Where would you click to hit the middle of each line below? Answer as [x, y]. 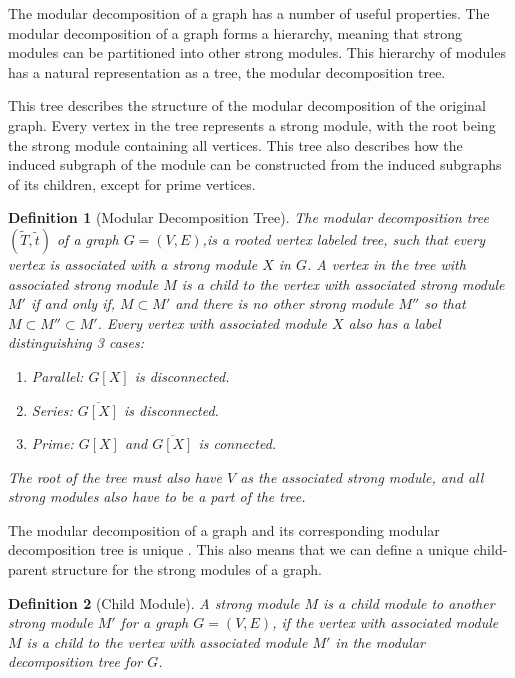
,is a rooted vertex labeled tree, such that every [344, 238]
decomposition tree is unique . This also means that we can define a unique [238, 549]
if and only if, [73, 303]
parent [28, 569]
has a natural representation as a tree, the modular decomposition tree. [227, 71]
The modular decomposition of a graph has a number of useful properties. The [249, 13]
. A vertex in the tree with [386, 263]
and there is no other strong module [284, 303]
